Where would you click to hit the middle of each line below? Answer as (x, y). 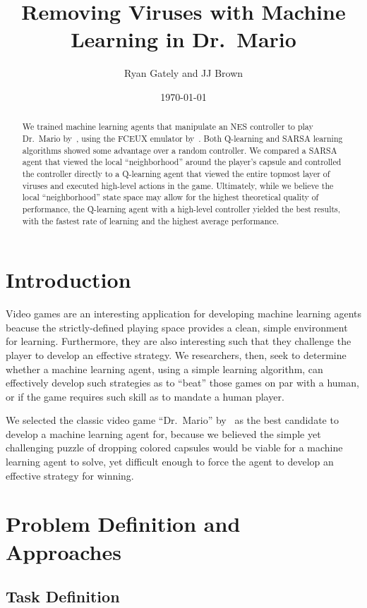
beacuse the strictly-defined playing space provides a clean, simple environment (177, 327)
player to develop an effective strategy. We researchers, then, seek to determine (176, 354)
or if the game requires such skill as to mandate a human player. (145, 396)
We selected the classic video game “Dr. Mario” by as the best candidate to (172, 420)
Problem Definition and (123, 524)
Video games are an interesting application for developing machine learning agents (183, 314)
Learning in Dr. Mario (183, 39)
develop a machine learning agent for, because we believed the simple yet (163, 433)
